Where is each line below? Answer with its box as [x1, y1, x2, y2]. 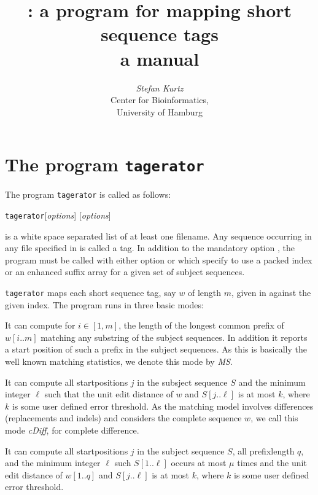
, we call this [250, 411, 298, 424]
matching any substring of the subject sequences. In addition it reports [41, 330, 308, 343]
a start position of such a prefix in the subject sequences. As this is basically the [5, 343, 307, 356]
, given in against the [231, 286, 311, 299]
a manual [120, 45, 200, 71]
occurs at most [171, 456, 227, 469]
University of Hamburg [116, 105, 203, 118]
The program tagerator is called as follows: [5, 188, 171, 201]
